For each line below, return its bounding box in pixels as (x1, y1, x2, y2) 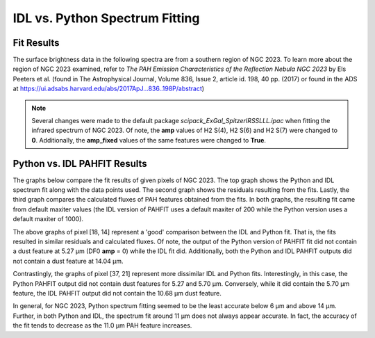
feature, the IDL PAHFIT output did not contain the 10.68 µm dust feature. (12, 289, 222, 297)
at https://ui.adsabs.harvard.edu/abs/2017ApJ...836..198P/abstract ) (12, 84, 205, 93)
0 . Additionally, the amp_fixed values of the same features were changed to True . (31, 136, 267, 144)
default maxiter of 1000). (12, 215, 83, 223)
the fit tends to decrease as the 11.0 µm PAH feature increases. (12, 321, 192, 330)
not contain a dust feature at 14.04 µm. (12, 257, 124, 265)
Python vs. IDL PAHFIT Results (12, 157, 147, 170)
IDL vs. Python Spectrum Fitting (12, 10, 200, 26)
